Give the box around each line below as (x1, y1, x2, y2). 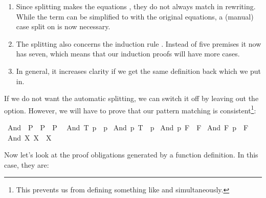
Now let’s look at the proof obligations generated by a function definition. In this (4, 149, 258, 160)
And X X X (7, 132, 52, 143)
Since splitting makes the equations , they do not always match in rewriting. (16, 1, 256, 11)
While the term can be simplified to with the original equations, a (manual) (16, 11, 254, 22)
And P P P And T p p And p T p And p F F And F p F (7, 122, 249, 132)
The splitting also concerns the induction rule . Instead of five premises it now (16, 38, 261, 49)
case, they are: (4, 159, 49, 170)
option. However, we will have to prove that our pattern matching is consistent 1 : (4, 103, 256, 115)
